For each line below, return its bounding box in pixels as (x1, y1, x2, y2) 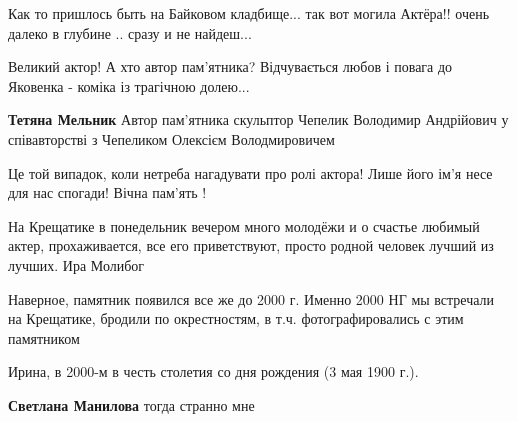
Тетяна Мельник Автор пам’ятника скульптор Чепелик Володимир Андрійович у (8, 109, 509, 130)
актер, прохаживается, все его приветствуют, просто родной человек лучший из (8, 235, 494, 256)
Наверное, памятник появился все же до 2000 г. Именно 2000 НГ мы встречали (8, 288, 495, 309)
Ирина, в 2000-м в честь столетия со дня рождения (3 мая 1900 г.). (8, 361, 419, 382)
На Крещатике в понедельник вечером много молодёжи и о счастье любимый (8, 215, 480, 236)
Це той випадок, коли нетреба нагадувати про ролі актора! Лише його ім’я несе (8, 162, 493, 183)
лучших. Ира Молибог (8, 254, 145, 275)
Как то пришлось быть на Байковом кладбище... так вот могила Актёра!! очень (8, 3, 490, 23)
